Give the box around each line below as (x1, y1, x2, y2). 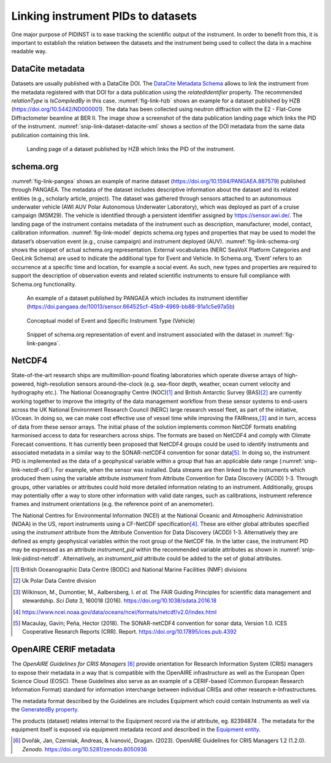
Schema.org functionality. (11, 280, 77, 288)
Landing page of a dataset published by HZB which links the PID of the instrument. (26, 145, 235, 153)
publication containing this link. (11, 131, 90, 139)
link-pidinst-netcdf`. (11, 554, 62, 562)
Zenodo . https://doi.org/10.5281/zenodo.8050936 (22, 745, 147, 753)
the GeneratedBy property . (11, 706, 79, 713)
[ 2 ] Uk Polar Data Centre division (13, 577, 96, 585)
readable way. (11, 48, 47, 55)
